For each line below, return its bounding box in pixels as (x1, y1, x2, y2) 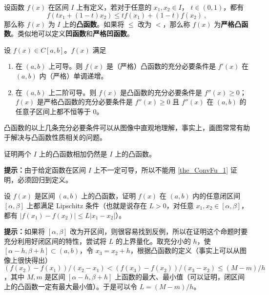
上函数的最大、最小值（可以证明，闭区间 (114, 272, 245, 282)
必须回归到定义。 (17, 174, 72, 184)
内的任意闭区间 (192, 191, 241, 201)
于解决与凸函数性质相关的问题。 (4, 132, 106, 142)
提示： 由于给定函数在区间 (4, 165, 86, 175)
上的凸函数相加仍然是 (39, 148, 107, 158)
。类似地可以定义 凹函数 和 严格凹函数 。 (11, 28, 134, 39)
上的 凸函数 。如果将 (62, 19, 124, 29)
